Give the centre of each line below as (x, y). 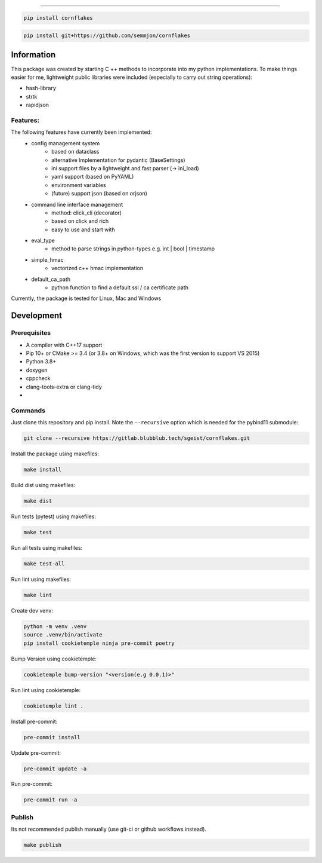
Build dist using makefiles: (43, 485)
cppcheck (38, 378)
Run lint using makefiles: (41, 579)
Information (33, 55)
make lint (38, 595)
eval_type (43, 241)
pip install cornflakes (58, 18)
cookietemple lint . (53, 706)
